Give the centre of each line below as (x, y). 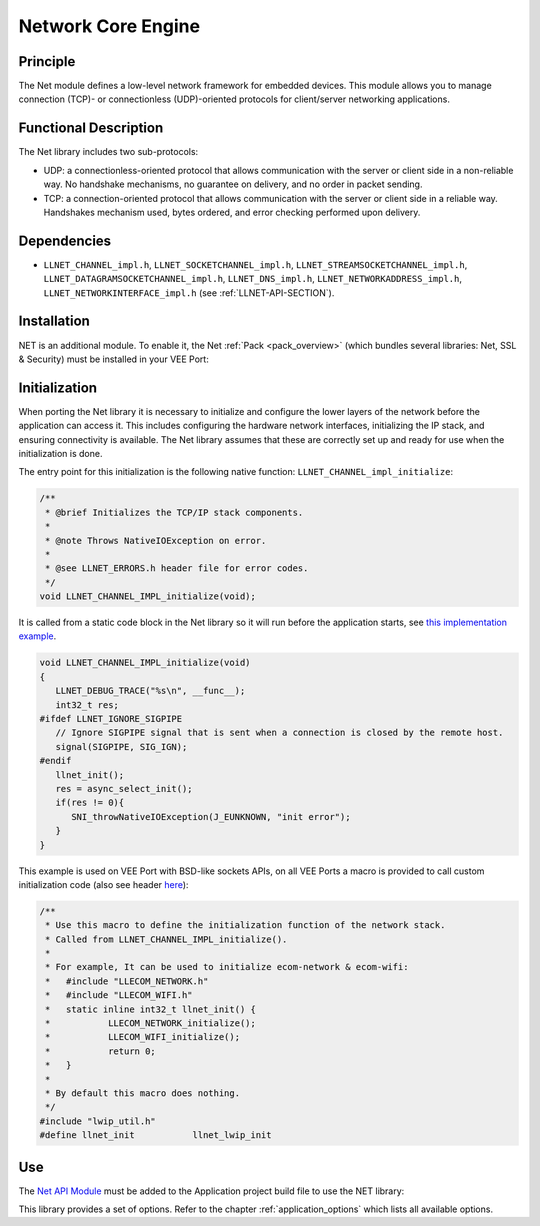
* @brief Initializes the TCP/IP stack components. (174, 512)
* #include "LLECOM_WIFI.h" (119, 995)
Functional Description (91, 128)
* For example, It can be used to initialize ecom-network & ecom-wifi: (227, 967)
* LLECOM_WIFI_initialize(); (142, 1037)
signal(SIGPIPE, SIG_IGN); (121, 746)
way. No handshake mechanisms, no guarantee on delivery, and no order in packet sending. (233, 184)
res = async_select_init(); (124, 788)
